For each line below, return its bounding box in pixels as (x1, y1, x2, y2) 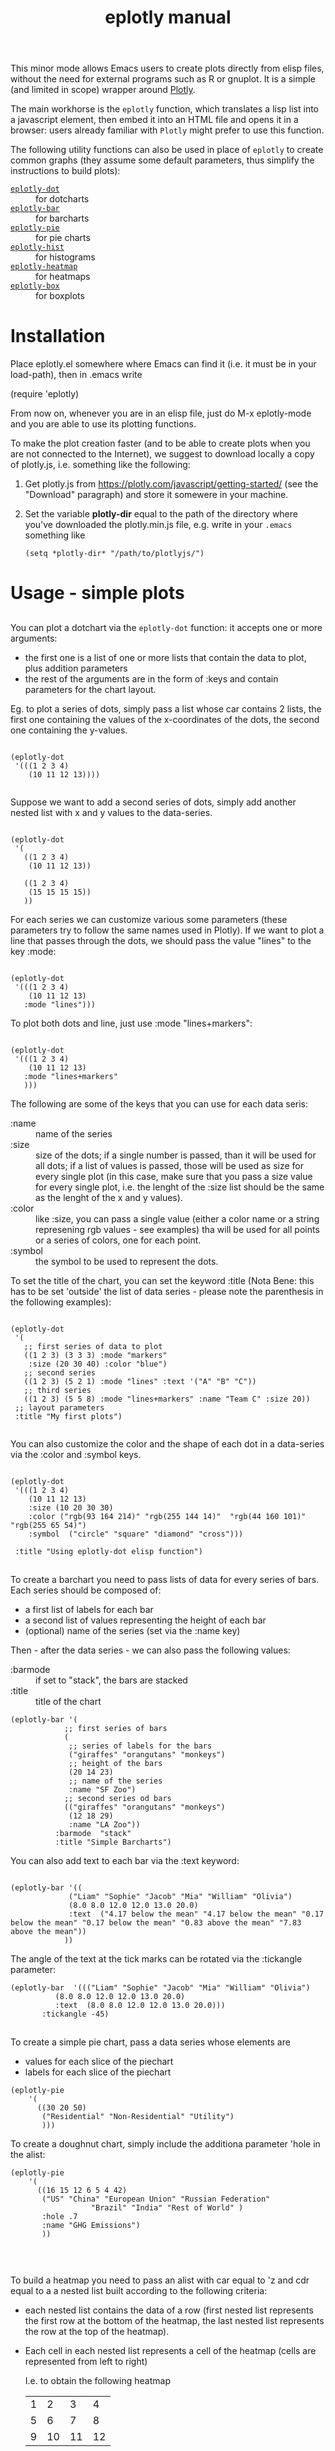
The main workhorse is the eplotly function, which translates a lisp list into (10, 103, 319, 115)
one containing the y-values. (10, 724, 128, 736)
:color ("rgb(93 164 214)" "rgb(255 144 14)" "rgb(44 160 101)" (28, 1511, 307, 1521)
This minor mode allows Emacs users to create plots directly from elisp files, (10, 62, 325, 75)
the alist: (10, 2149, 46, 2161)
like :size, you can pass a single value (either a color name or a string (35, 1212, 320, 1225)
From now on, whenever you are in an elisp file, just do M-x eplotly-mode (10, 407, 312, 420)
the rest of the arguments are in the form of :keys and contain (24, 672, 279, 685)
